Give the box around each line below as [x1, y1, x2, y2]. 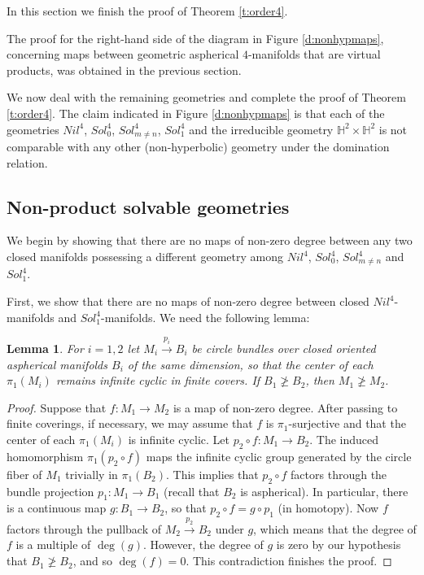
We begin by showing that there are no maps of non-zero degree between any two [7, 232, 413, 249]
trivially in [65, 465, 118, 482]
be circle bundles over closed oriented [191, 339, 376, 356]
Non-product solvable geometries [7, 194, 290, 219]
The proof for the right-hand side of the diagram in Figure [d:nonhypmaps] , [7, 29, 384, 46]
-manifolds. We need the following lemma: [100, 308, 310, 325]
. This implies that [165, 465, 259, 482]
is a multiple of [15, 536, 91, 553]
